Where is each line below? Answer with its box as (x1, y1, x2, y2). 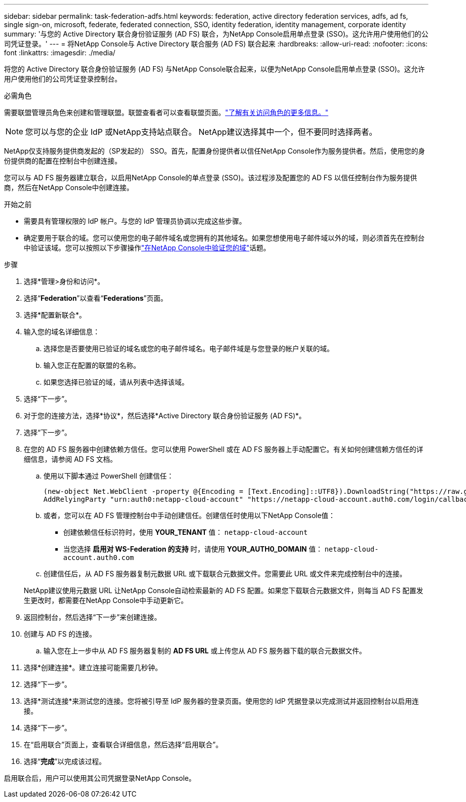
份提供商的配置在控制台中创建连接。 (4, 157, 121, 165)
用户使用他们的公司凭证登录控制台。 (4, 75, 121, 83)
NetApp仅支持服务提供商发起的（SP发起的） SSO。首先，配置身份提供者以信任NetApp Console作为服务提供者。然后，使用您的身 (4, 147, 425, 155)
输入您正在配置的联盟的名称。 (43, 361, 140, 369)
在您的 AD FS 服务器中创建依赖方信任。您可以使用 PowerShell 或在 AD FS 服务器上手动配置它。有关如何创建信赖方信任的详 (24, 445, 424, 453)
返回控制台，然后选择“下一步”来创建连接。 (24, 613, 161, 621)
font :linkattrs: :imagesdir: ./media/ (4, 48, 116, 57)
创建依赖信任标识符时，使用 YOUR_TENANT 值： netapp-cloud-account (63, 528, 308, 536)
